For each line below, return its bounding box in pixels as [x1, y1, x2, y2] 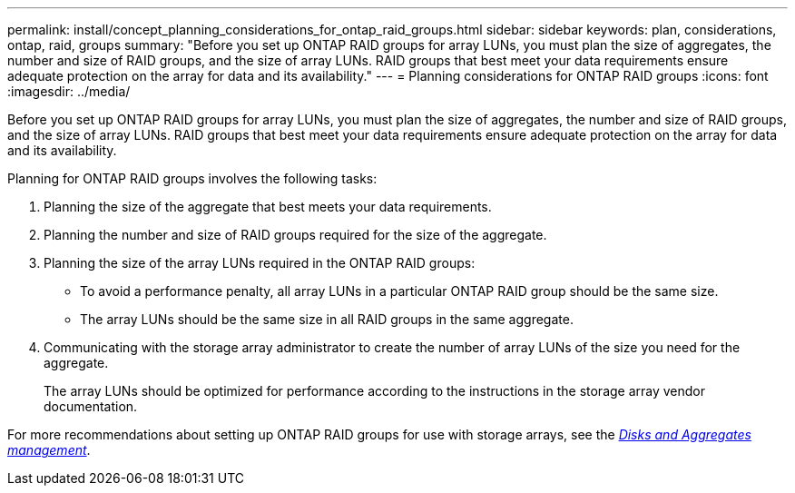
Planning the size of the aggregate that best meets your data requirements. [44, 199, 492, 214]
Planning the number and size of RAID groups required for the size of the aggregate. [44, 227, 547, 242]
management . [7, 442, 91, 458]
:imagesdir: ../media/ [7, 84, 131, 99]
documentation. [44, 399, 138, 414]
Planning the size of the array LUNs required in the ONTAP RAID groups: [44, 255, 476, 271]
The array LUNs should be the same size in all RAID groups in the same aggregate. [80, 311, 574, 327]
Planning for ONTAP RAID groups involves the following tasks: [7, 171, 378, 186]
